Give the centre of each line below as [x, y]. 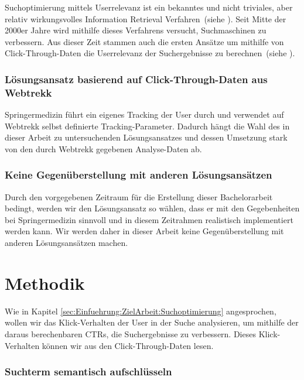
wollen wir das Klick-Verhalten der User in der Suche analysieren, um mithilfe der [152, 322]
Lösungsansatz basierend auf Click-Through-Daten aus [136, 79]
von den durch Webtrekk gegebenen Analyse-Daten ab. [103, 148]
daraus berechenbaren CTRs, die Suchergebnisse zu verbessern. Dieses [130, 333]
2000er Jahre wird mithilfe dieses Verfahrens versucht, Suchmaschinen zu [136, 30]
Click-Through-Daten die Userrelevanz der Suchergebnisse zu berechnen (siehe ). [150, 53]
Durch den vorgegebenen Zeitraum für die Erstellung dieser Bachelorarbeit [139, 196]
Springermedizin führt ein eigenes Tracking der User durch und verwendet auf [144, 114]
